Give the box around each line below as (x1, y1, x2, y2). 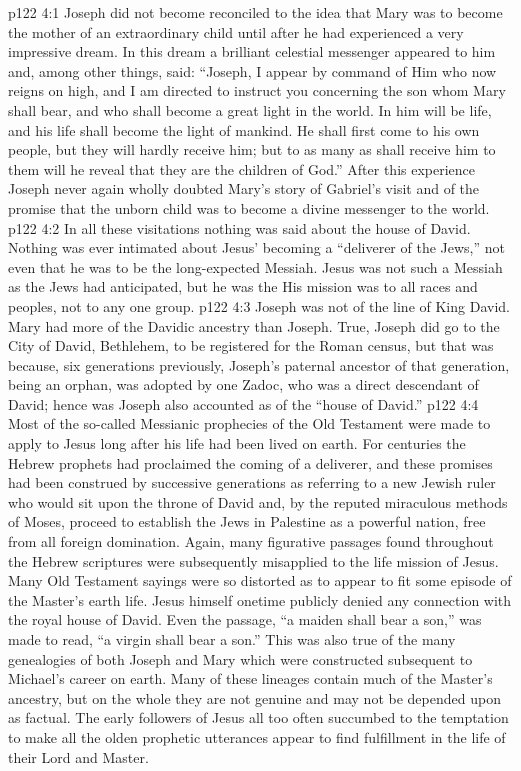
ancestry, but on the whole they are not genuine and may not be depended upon (8, 687, 501, 708)
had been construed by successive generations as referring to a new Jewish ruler (8, 472, 496, 493)
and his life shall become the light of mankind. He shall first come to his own (8, 119, 480, 140)
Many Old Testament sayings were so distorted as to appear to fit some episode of (8, 570, 512, 591)
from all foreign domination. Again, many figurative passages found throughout (8, 531, 494, 552)
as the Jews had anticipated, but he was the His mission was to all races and (8, 276, 478, 297)
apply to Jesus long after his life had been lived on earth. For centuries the (8, 433, 466, 454)
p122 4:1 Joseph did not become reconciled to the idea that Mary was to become (8, 2, 503, 22)
